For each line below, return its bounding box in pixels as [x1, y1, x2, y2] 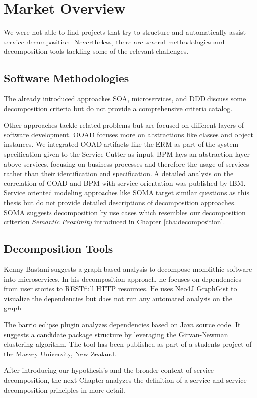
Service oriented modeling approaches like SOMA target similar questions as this [4, 187, 249, 198]
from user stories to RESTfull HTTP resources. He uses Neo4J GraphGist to [4, 283, 237, 294]
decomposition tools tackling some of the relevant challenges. [4, 46, 189, 56]
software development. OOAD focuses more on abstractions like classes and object [4, 129, 253, 139]
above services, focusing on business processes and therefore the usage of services [4, 158, 249, 169]
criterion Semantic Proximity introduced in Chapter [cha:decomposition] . [4, 217, 225, 227]
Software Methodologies [4, 70, 129, 86]
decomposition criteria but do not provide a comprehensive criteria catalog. [4, 103, 233, 113]
